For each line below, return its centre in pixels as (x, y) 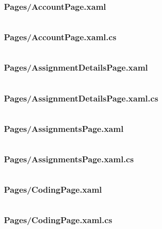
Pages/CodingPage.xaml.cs (58, 220)
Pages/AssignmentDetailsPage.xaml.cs (81, 98)
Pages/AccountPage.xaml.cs (60, 37)
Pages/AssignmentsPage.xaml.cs (69, 159)
